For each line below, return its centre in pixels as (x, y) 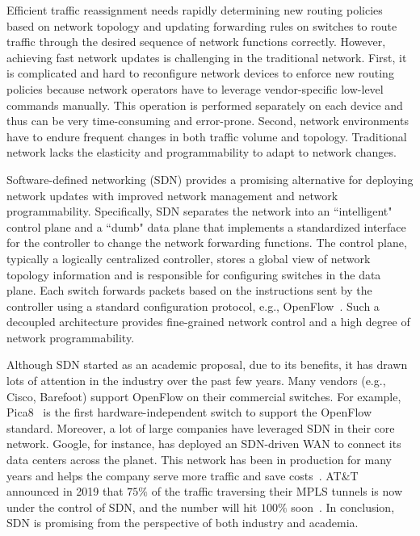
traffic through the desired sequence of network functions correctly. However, (196, 42)
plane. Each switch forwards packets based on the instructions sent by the (189, 290)
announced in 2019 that (65, 491)
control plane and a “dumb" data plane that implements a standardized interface (206, 226)
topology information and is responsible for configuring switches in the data (194, 274)
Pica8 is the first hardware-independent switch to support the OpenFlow (189, 412)
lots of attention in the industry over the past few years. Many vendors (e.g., (196, 381)
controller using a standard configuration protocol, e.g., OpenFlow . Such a (193, 306)
